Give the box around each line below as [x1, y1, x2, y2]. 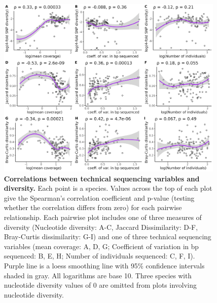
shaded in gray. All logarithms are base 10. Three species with [4, 270, 192, 280]
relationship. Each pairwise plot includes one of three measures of [4, 212, 202, 222]
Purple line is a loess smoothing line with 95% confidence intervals [4, 260, 205, 271]
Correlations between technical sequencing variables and [4, 173, 200, 183]
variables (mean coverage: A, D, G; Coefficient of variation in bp [4, 241, 199, 251]
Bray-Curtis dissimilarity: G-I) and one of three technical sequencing [4, 231, 212, 242]
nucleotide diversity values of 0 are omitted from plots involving [4, 280, 197, 290]
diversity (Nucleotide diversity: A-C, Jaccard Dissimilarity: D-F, [4, 221, 198, 232]
